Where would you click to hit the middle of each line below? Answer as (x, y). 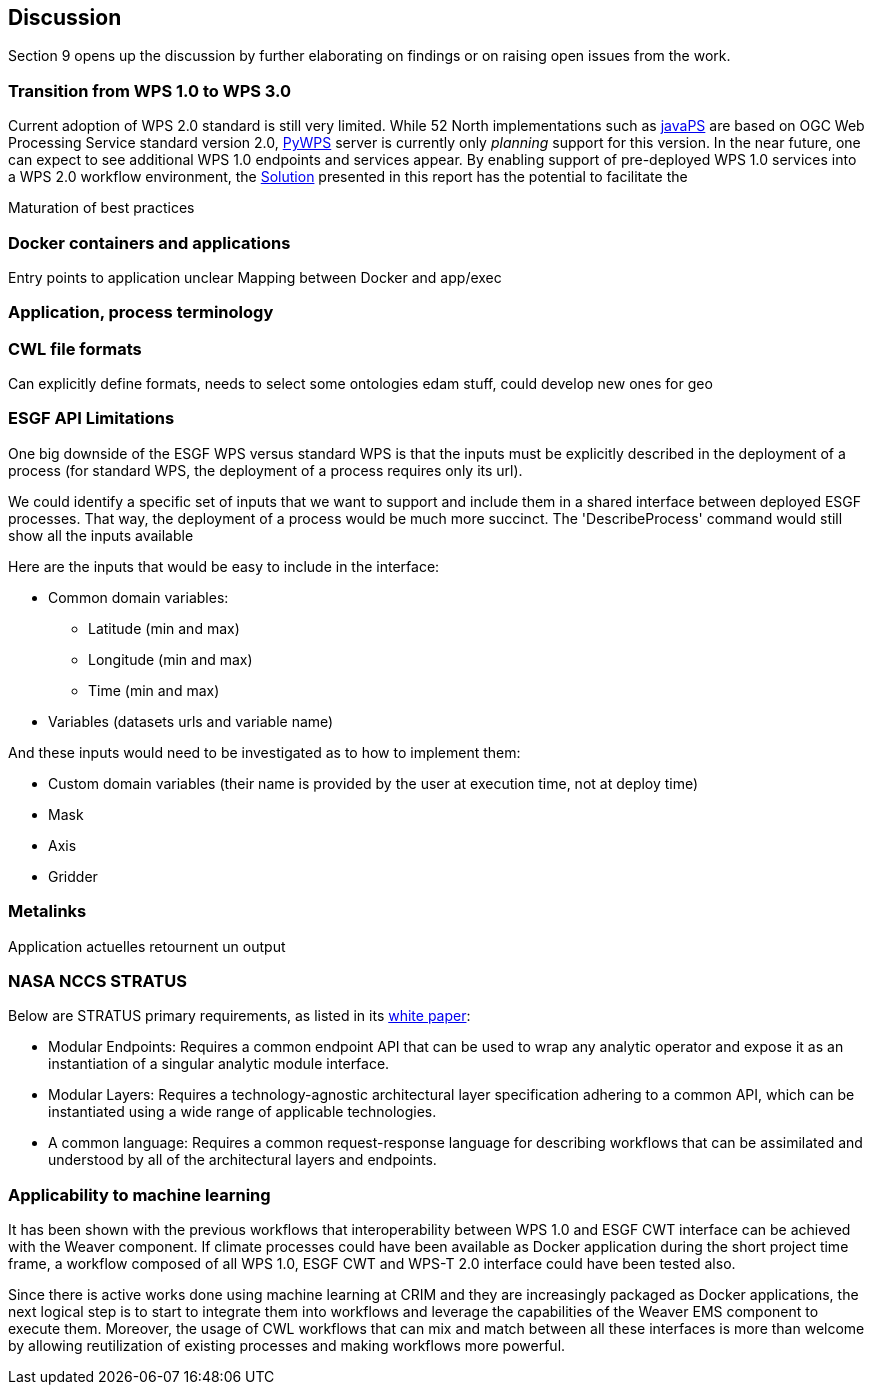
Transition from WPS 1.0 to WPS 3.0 (150, 90)
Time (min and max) (154, 690)
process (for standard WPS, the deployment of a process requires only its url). (265, 470)
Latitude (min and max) (164, 628)
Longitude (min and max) (170, 659)
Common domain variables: (138, 597)
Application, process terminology (141, 312)
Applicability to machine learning (139, 1194)
